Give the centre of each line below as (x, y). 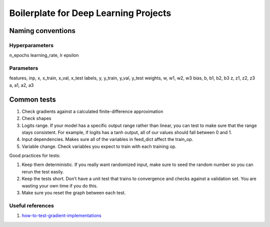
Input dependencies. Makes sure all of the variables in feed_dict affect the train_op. (107, 139)
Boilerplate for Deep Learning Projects (90, 13)
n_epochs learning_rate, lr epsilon (44, 55)
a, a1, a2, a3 (21, 85)
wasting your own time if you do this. (60, 185)
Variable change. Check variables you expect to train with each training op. (99, 146)
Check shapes (36, 118)
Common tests (32, 99)
